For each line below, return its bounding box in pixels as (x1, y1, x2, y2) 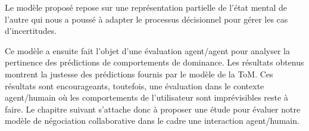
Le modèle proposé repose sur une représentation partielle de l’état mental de (5, 1, 287, 13)
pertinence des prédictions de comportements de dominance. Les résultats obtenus (5, 56, 304, 68)
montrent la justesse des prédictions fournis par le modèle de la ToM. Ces (5, 67, 273, 80)
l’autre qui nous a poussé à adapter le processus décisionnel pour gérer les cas (5, 13, 288, 25)
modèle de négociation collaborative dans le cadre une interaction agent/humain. (5, 114, 299, 127)
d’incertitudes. (5, 24, 57, 37)
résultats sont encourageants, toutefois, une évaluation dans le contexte (5, 79, 264, 92)
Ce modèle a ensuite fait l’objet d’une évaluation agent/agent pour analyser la (5, 44, 290, 57)
